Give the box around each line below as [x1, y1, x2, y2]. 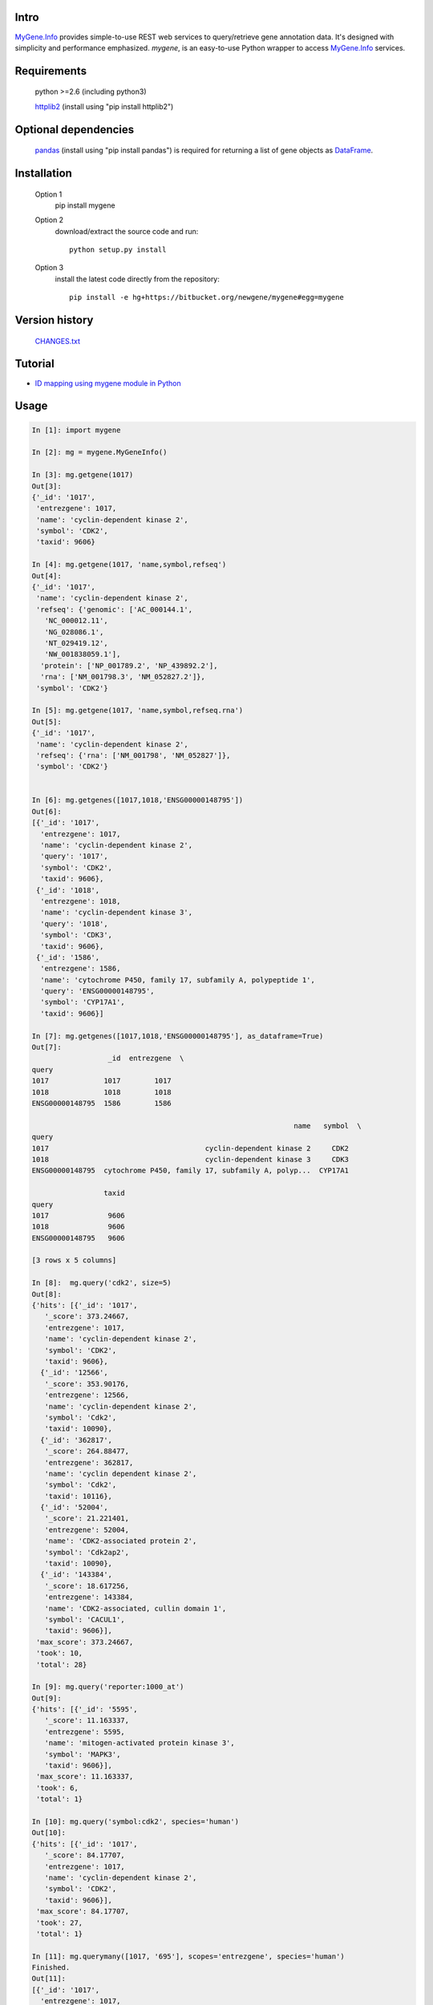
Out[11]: [31, 1974, 67, 1983]
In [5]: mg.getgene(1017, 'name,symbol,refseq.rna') [31, 706, 244, 715]
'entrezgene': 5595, [44, 1727, 126, 1736]
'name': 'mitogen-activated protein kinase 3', [44, 1739, 236, 1748]
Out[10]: [31, 1829, 67, 1837]
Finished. [31, 1963, 71, 1972]
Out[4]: [31, 571, 62, 581]
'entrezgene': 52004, [44, 1525, 130, 1534]
